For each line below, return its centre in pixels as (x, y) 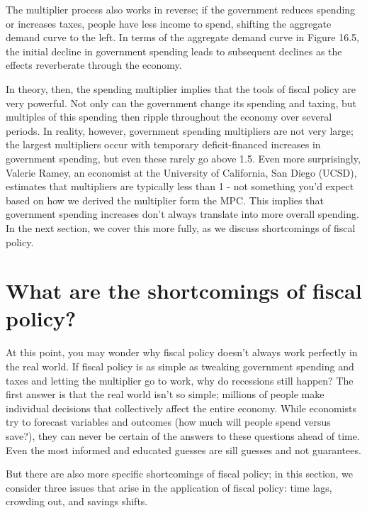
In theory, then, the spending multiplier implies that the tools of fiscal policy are (181, 88)
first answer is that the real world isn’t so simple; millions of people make (165, 394)
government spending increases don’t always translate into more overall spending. (182, 214)
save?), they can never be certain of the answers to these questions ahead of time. (183, 435)
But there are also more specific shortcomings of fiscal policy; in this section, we (180, 474)
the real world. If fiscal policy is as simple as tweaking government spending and (180, 366)
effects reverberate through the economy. (94, 65)
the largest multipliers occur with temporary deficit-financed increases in (163, 144)
